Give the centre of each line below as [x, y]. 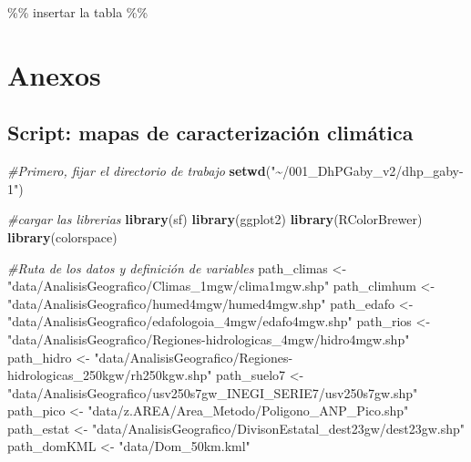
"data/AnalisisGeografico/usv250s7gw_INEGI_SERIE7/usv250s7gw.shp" [213, 392]
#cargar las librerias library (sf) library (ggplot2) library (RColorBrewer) [215, 219]
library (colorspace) [62, 236]
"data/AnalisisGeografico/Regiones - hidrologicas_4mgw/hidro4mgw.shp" [209, 339]
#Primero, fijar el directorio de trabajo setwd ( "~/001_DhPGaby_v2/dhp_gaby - [235, 171]
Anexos [54, 74]
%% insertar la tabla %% [78, 12]
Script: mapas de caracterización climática [210, 133]
